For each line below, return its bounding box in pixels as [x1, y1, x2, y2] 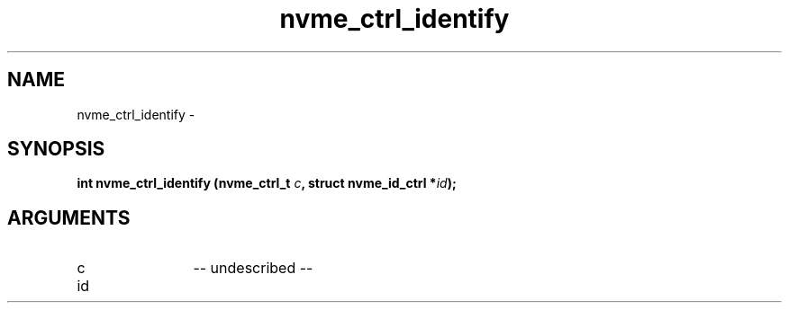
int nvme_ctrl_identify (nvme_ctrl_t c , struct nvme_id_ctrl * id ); [77, 175, 457, 191]
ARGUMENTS [7, 206, 131, 229]
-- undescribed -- [193, 259, 313, 278]
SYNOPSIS [7, 137, 105, 161]
